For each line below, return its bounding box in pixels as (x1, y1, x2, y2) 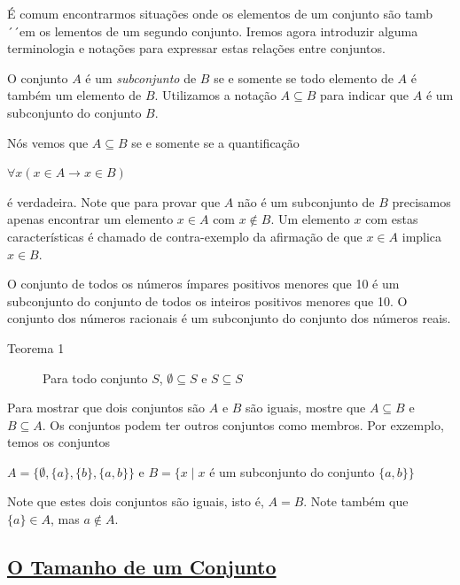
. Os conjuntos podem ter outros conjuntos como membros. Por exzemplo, (42, 415, 444, 434)
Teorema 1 (7, 338, 65, 357)
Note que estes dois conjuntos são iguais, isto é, (7, 492, 264, 511)
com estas (365, 210, 418, 228)
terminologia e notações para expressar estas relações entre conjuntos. (7, 39, 386, 58)
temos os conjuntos (7, 433, 111, 451)
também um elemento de (7, 86, 142, 104)
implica (402, 227, 442, 245)
